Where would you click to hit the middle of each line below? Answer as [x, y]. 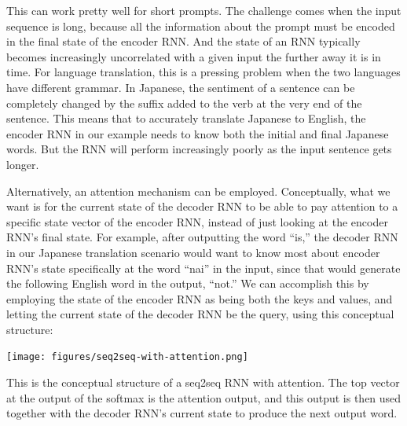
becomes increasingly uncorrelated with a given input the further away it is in [194, 56]
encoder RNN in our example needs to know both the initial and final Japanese [198, 133]
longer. [23, 164]
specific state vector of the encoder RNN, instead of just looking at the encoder [197, 221]
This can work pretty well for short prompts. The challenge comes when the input [204, 10]
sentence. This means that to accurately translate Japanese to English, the [186, 118]
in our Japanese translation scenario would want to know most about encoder [193, 252]
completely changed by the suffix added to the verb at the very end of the [184, 103]
